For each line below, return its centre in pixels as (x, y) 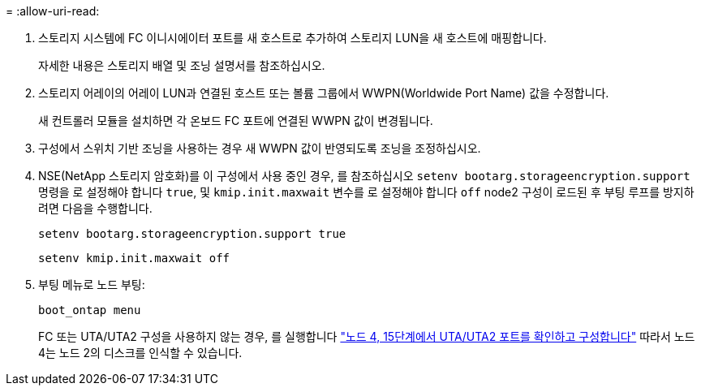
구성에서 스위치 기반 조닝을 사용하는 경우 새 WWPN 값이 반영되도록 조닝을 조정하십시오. (260, 148)
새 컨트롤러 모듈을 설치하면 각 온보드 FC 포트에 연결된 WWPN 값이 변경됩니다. (236, 121)
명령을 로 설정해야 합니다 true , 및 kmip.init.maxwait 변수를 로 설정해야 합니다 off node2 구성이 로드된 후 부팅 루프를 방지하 (366, 192)
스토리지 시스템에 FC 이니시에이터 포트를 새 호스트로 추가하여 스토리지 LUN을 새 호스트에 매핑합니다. (292, 38)
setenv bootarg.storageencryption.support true (192, 234)
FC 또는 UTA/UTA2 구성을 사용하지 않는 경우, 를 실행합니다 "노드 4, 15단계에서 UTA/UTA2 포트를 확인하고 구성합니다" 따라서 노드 (367, 336)
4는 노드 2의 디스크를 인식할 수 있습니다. (140, 353)
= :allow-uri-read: (53, 11)
